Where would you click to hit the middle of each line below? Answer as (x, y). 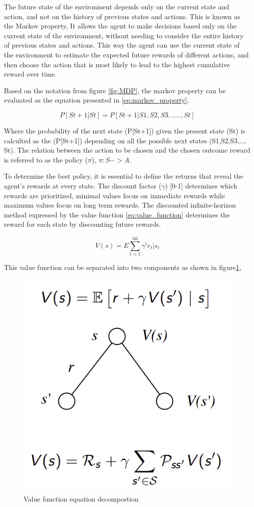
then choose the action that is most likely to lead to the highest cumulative (117, 64)
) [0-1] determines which (201, 185)
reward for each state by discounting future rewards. (83, 224)
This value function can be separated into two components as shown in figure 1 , (123, 267)
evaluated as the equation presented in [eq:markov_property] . (97, 100)
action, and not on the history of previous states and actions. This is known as (122, 16)
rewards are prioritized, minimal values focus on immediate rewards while (114, 195)
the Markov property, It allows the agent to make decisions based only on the (120, 26)
